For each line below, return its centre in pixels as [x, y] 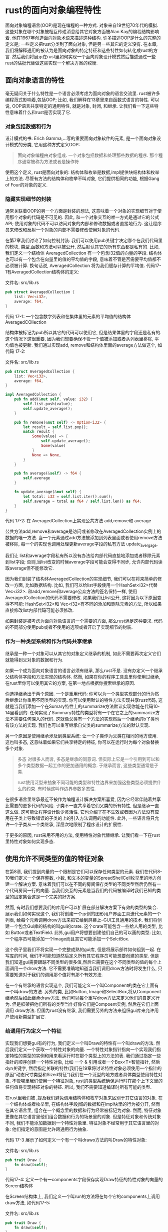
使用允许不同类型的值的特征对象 [54, 858]
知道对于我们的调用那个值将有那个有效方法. [58, 975]
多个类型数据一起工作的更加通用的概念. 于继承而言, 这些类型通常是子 [88, 765]
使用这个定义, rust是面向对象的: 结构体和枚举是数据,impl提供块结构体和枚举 [82, 172]
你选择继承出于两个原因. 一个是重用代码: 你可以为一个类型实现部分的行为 [80, 694]
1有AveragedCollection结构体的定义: [42, 272]
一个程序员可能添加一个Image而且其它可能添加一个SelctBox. [67, 939]
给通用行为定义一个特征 [33, 1031]
